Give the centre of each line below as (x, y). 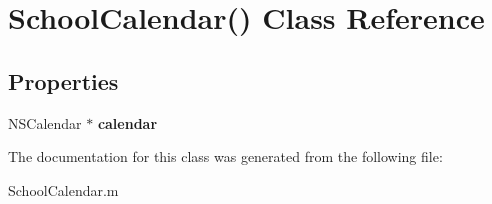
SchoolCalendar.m (63, 189)
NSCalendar (45, 122)
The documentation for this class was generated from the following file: (225, 156)
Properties (63, 80)
